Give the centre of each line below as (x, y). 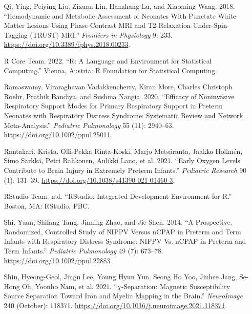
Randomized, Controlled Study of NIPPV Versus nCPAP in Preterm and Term (123, 231)
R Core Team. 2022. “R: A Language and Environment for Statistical (108, 60)
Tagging (16, 34)
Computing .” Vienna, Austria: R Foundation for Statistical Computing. (111, 70)
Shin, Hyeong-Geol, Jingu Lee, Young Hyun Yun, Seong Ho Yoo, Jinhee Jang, (121, 277)
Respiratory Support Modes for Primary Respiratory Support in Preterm (113, 106)
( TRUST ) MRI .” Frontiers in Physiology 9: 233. (101, 34)
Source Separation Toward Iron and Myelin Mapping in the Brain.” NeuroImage (124, 296)
